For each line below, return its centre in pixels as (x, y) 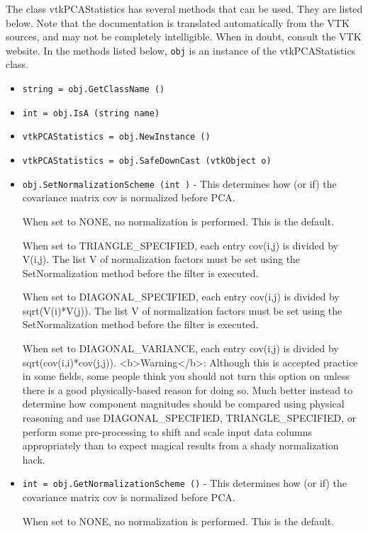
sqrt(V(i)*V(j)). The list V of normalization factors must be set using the (182, 310)
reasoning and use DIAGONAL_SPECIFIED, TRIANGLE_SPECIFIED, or (189, 418)
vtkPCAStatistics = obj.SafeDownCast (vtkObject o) (147, 161)
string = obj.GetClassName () (94, 90)
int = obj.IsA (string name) (91, 113)
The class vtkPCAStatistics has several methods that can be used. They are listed (184, 9)
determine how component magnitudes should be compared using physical (183, 404)
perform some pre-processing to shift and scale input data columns (167, 431)
